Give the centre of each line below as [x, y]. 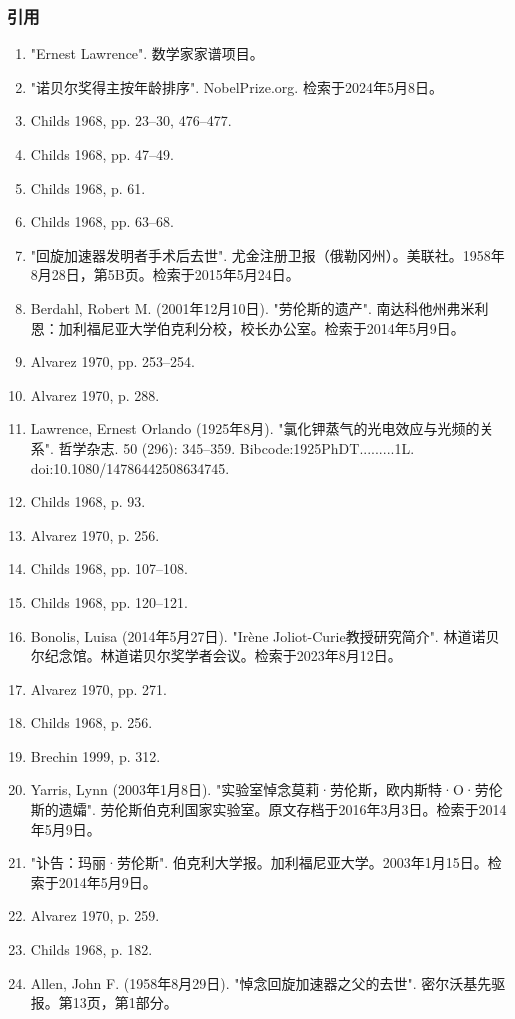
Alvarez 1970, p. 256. [95, 534]
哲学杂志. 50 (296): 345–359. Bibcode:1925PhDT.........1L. [236, 447]
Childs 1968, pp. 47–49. [102, 154]
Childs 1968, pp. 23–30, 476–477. [131, 120]
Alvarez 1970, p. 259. [95, 915]
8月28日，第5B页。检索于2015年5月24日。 [165, 274]
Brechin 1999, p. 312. [95, 755]
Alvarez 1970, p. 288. [95, 394]
